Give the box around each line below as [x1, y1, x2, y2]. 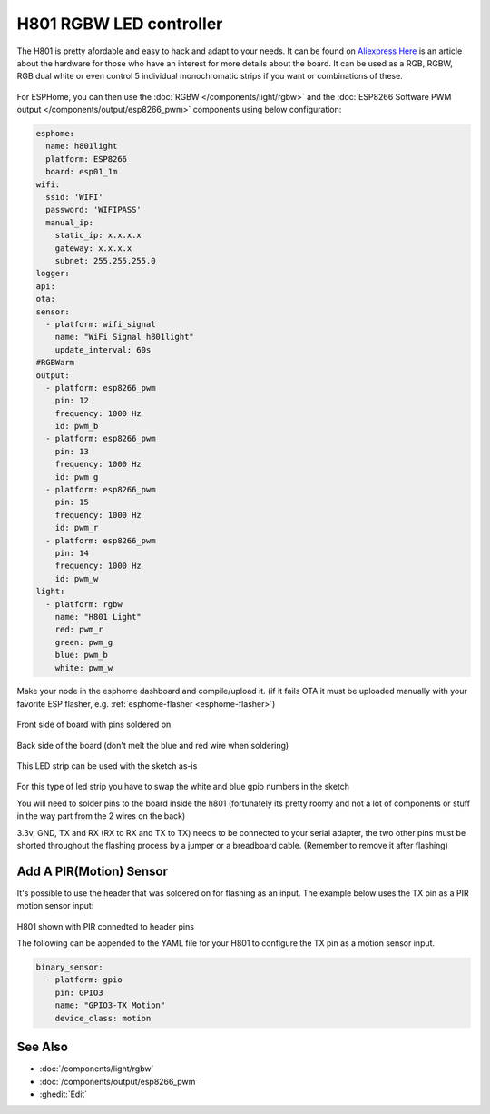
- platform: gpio [45, 975, 122, 985]
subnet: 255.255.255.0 [54, 255, 156, 265]
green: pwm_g [54, 637, 113, 647]
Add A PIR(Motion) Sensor [16, 863, 168, 879]
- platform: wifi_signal [45, 319, 156, 329]
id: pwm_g [54, 472, 99, 482]
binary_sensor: [35, 962, 103, 972]
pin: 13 [54, 446, 90, 456]
